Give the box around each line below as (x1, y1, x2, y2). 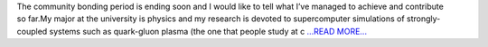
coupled (16, 26, 48, 36)
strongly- (407, 13, 441, 24)
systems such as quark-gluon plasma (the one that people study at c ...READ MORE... (49, 26, 368, 36)
